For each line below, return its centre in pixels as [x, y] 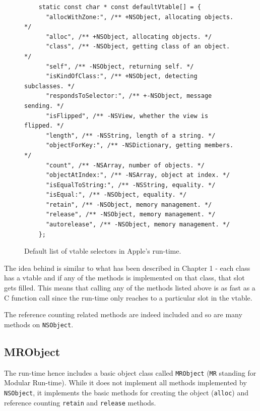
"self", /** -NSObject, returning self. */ [120, 66]
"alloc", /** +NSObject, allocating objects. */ [129, 37]
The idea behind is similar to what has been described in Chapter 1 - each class [127, 268]
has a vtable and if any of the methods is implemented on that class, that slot [124, 278]
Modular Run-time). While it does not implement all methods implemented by [125, 383]
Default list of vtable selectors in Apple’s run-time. [103, 251]
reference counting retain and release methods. [80, 402]
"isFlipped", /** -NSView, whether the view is [127, 116]
